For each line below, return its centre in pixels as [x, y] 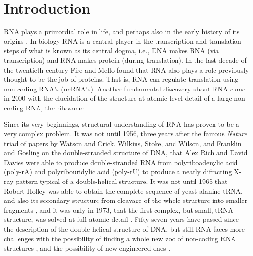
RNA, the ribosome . [57, 107]
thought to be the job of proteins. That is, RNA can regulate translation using [121, 79]
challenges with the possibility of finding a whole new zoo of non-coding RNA [120, 238]
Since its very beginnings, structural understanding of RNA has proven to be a [122, 124]
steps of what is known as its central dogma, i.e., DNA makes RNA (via [112, 50]
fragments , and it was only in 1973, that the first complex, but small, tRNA [118, 210]
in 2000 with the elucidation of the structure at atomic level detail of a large [118, 98]
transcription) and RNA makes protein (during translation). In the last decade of [125, 60]
